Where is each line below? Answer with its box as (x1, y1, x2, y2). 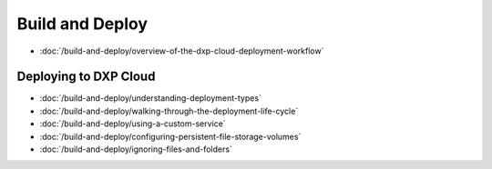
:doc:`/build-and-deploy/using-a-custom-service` (39, 118, 227, 129)
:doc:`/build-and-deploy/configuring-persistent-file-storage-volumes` (39, 131, 302, 142)
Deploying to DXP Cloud (16, 69, 156, 84)
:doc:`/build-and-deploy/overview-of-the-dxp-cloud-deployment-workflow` (39, 45, 324, 56)
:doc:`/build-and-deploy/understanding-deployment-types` (39, 93, 261, 104)
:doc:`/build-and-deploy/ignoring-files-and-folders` (39, 144, 232, 154)
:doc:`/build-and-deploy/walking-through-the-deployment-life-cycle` (39, 105, 299, 116)
